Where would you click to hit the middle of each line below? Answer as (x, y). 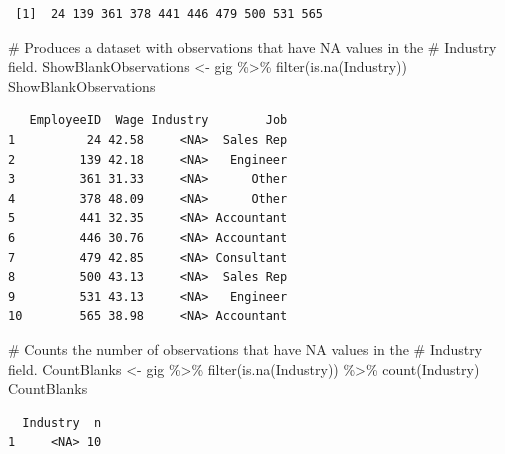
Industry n (62, 422)
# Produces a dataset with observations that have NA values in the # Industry (252, 46)
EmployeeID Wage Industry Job (158, 120)
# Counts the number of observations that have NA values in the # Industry (245, 348)
